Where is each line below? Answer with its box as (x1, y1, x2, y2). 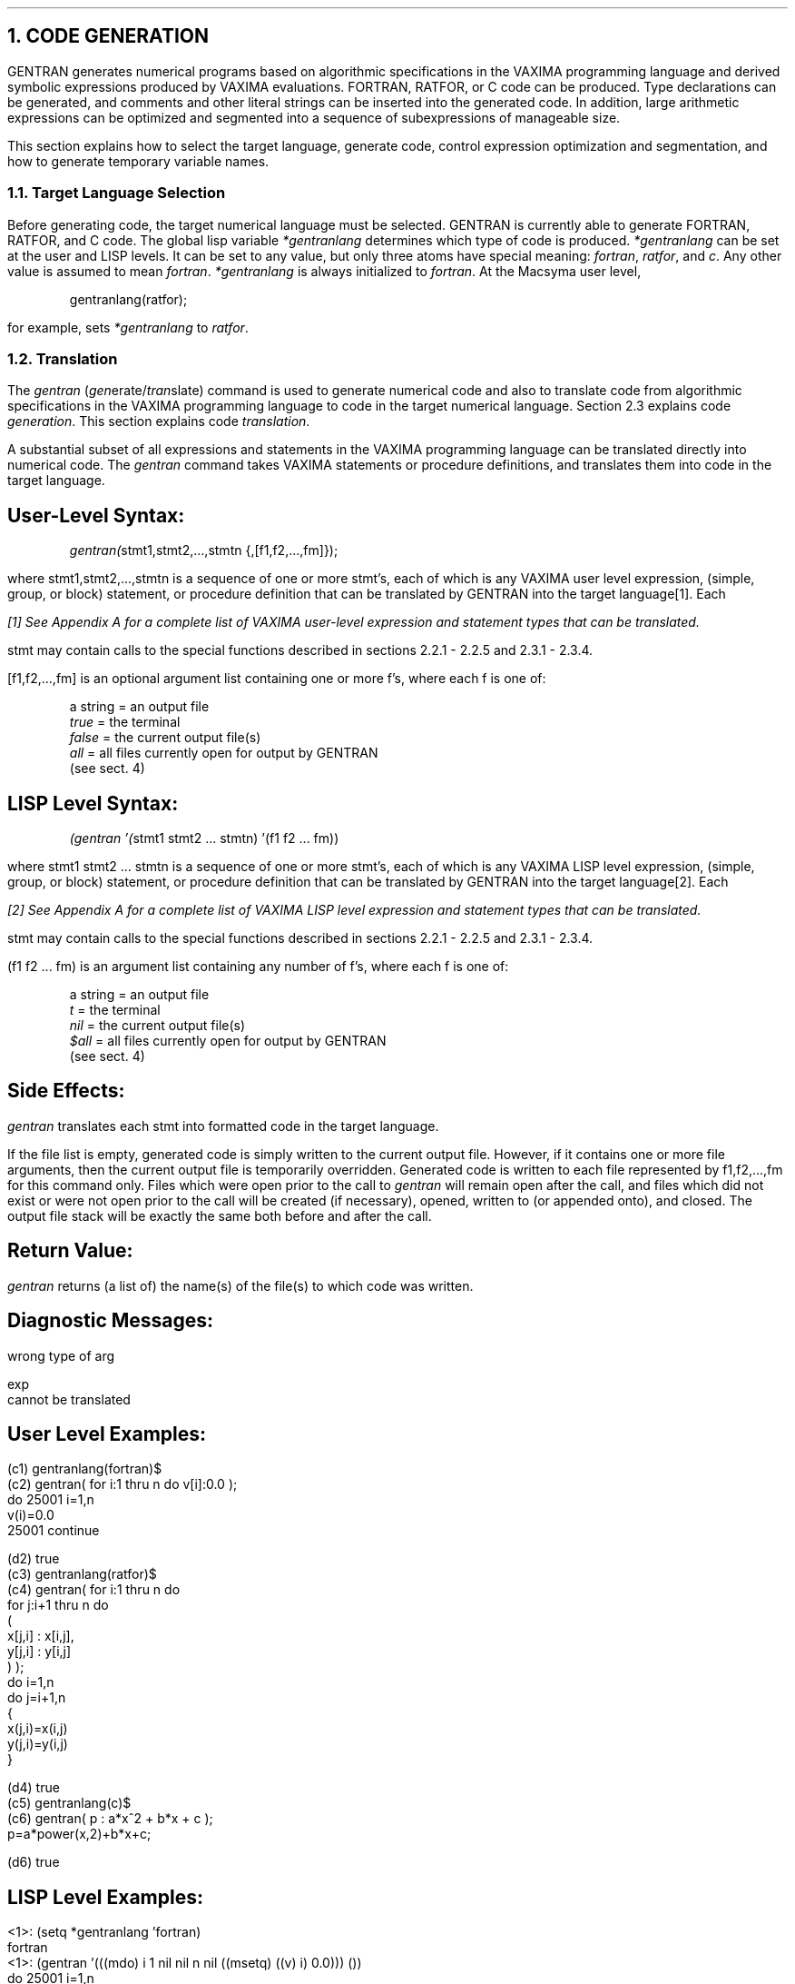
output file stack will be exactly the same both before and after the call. (7, 1207, 432, 1224)
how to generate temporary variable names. (7, 153, 270, 169)
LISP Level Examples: (7, 1885, 203, 1909)
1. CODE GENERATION (7, 25, 209, 48)
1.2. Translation (7, 349, 118, 368)
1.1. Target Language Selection (7, 184, 226, 203)
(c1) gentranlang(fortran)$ (7, 1461, 162, 1477)
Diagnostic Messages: (7, 1309, 214, 1333)
